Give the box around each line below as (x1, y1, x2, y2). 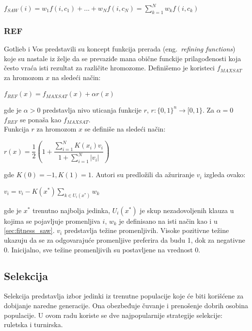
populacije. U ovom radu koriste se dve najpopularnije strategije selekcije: (4, 310, 222, 320)
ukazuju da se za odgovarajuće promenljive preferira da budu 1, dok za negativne (4, 234, 245, 245)
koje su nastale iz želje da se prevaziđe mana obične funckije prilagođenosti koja (4, 53, 241, 63)
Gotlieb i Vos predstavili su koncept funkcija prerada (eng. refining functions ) (4, 44, 236, 54)
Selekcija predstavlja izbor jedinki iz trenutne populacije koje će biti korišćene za (4, 291, 244, 301)
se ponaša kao (20, 114, 62, 124)
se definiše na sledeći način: (84, 124, 166, 134)
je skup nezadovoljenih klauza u (140, 205, 234, 215)
